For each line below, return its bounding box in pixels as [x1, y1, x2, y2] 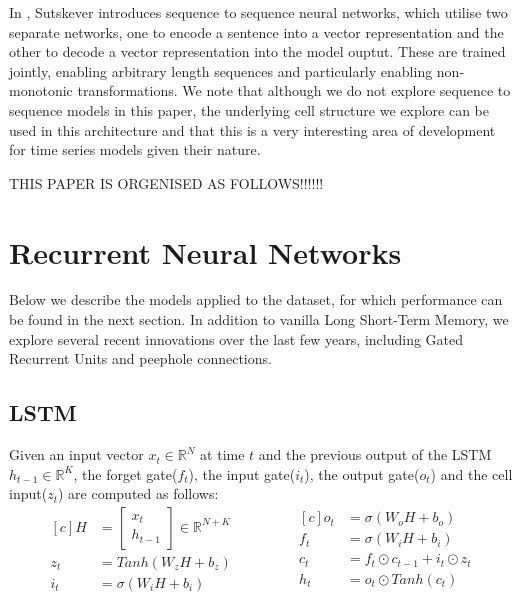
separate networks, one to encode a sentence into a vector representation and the [9, 21, 504, 42]
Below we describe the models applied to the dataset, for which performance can [9, 289, 503, 310]
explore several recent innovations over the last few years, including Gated [9, 328, 464, 349]
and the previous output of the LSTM [258, 444, 492, 465]
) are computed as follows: [57, 483, 219, 504]
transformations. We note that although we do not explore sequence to [77, 80, 511, 101]
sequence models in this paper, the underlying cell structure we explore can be [9, 99, 489, 120]
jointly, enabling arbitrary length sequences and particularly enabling [9, 60, 433, 81]
